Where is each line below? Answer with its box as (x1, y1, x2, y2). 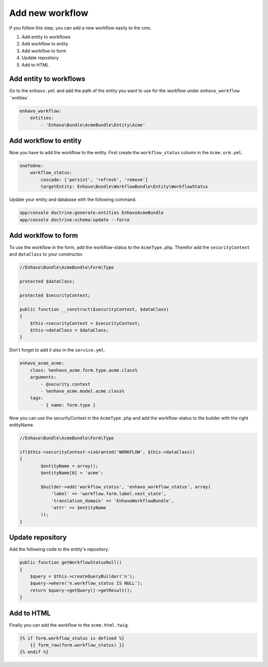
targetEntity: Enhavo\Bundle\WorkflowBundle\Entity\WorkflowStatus (40, 184, 208, 190)
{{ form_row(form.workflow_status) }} (30, 642, 125, 648)
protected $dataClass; (19, 279, 75, 285)
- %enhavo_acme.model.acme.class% (40, 388, 125, 394)
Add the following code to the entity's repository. (9, 546, 109, 552)
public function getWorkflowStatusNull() (19, 560, 122, 566)
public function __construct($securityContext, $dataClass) (19, 306, 169, 312)
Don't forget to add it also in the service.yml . (9, 347, 105, 353)
